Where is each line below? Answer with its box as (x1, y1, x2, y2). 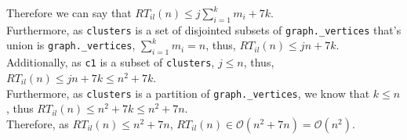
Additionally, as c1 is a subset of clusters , (6, 54, 215, 70)
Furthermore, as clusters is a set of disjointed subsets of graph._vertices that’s (6, 21, 402, 38)
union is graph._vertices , (6, 37, 136, 53)
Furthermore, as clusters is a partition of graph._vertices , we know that (6, 84, 370, 101)
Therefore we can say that (6, 5, 132, 20)
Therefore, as (6, 115, 69, 131)
